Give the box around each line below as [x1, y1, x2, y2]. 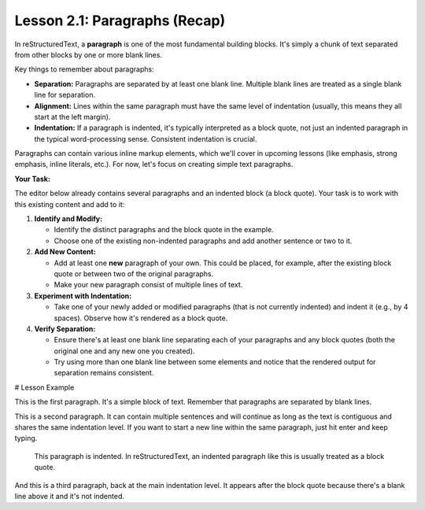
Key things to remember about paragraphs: [14, 65, 154, 74]
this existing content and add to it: [14, 199, 125, 209]
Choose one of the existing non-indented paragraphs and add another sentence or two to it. [54, 236, 353, 246]
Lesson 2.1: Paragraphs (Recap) [14, 12, 226, 29]
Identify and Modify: [34, 214, 102, 224]
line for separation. [34, 91, 96, 100]
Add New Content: [34, 247, 96, 257]
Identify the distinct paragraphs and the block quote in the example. [54, 225, 275, 235]
